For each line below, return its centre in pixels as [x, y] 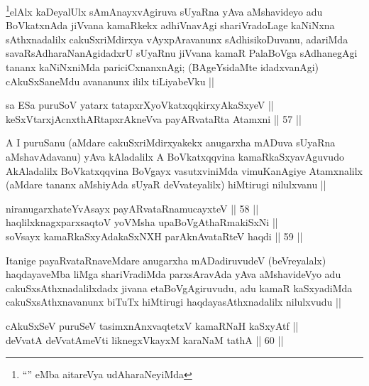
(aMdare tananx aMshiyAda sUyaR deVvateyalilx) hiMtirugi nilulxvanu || [166, 184]
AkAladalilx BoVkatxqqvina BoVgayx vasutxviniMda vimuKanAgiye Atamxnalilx [184, 170]
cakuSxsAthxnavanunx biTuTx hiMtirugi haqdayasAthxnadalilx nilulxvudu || [174, 302]
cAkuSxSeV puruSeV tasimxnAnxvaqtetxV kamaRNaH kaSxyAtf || [152, 325]
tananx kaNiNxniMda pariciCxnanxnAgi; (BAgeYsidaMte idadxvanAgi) [163, 67]
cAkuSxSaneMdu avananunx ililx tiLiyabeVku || [110, 81]
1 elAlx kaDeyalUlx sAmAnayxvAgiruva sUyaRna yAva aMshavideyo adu [164, 10]
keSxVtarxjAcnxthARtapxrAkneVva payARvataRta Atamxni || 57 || [154, 118]
